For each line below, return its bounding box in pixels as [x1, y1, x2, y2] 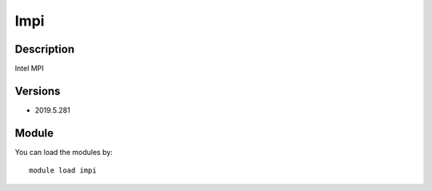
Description [14, 42, 75, 56]
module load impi [29, 166, 97, 175]
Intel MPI [14, 64, 44, 74]
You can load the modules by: [14, 147, 114, 157]
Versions [14, 84, 61, 97]
